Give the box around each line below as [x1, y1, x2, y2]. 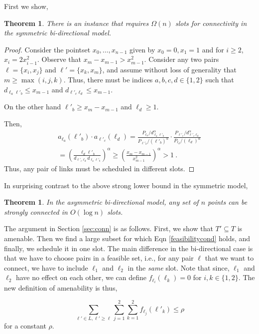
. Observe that [37, 54, 82, 64]
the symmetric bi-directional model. [4, 27, 112, 38]
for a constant [4, 321, 46, 331]
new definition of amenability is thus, [4, 283, 118, 293]
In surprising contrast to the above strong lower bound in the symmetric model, [4, 180, 248, 190]
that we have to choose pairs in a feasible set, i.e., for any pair [4, 253, 194, 263]
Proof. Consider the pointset [4, 44, 91, 54]
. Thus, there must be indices [63, 74, 153, 84]
